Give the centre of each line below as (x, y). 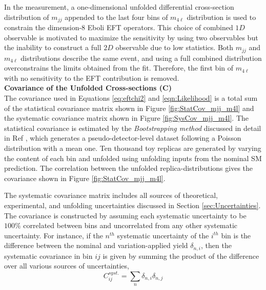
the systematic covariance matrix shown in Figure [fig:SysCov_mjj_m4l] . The (127, 118)
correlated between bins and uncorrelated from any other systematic (130, 225)
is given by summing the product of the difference (181, 255)
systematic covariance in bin (48, 255)
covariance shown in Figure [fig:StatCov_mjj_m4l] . (85, 178)
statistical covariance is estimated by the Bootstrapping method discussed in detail (133, 128)
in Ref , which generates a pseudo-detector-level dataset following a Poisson (123, 138)
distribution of (27, 17)
